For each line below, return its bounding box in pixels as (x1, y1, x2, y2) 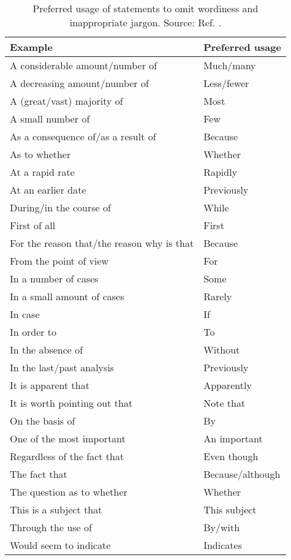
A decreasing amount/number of (10, 76, 149, 90)
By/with (203, 520, 240, 534)
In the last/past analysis (10, 360, 115, 374)
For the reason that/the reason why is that (10, 236, 194, 250)
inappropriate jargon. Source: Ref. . (69, 15, 222, 29)
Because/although (203, 467, 281, 481)
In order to (10, 325, 57, 339)
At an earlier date (10, 183, 86, 197)
